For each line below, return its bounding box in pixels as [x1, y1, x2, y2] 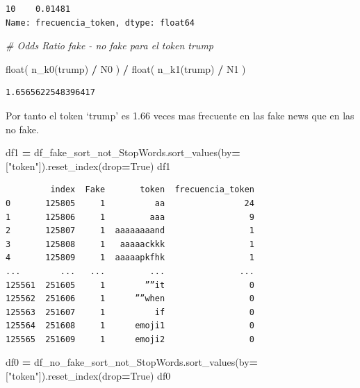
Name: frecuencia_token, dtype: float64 [6, 17, 195, 28]
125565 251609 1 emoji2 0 [6, 334, 254, 344]
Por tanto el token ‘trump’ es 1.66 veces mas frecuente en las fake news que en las [6, 108, 354, 122]
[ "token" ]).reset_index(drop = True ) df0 [6, 369, 171, 383]
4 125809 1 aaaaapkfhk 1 [6, 253, 254, 263]
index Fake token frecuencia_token [50, 185, 254, 195]
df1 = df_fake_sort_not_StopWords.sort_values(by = [6, 145, 240, 160]
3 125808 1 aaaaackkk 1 [6, 239, 254, 249]
